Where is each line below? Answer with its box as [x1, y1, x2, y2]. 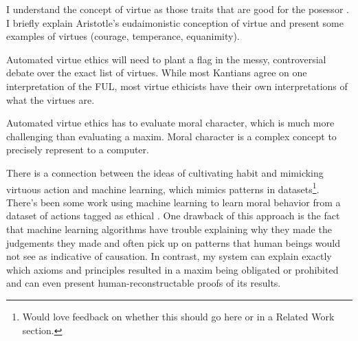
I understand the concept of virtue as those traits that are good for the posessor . [6, 2, 349, 16]
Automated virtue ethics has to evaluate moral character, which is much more [6, 115, 335, 130]
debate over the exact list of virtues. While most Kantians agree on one [6, 65, 307, 80]
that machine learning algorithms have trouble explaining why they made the [6, 221, 332, 236]
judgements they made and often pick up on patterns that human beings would [6, 235, 341, 250]
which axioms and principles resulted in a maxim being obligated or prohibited [6, 262, 339, 276]
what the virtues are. [6, 92, 95, 107]
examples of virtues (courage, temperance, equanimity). [6, 29, 240, 43]
